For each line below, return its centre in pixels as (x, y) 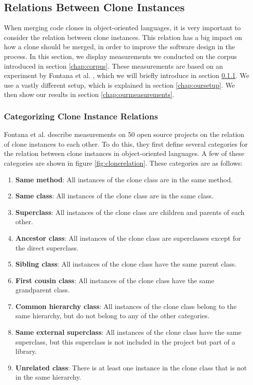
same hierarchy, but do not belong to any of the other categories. (112, 316)
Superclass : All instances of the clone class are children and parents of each (130, 212)
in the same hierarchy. (48, 377)
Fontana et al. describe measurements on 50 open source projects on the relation (124, 134)
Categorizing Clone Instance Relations (81, 116)
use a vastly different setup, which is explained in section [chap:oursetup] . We (119, 85)
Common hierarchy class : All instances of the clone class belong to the (126, 306)
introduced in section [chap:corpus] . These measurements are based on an (114, 66)
